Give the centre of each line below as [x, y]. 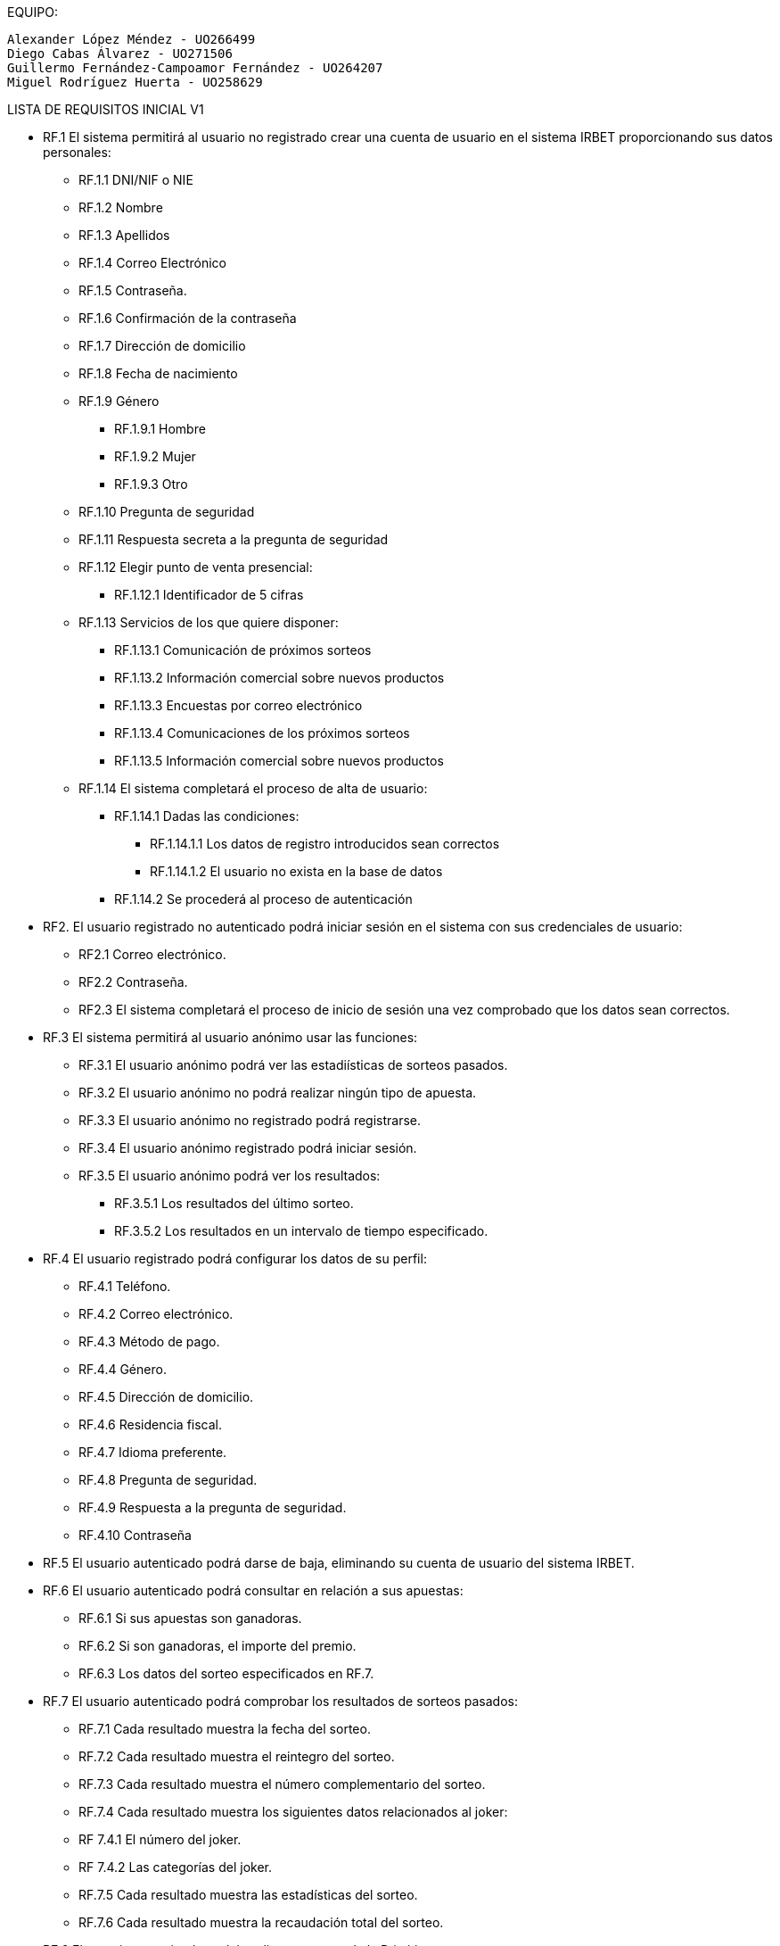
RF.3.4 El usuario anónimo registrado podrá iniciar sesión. [248, 1148]
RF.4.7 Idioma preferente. [153, 1452]
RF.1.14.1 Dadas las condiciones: [207, 816]
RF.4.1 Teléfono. [125, 1286]
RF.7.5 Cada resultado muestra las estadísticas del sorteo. [248, 1895]
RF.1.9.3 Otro [151, 484]
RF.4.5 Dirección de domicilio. [166, 1397]
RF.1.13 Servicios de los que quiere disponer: [209, 622]
